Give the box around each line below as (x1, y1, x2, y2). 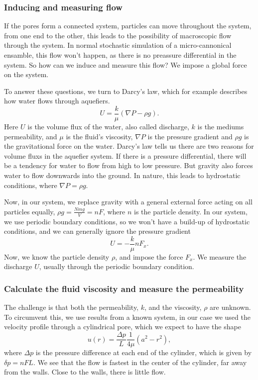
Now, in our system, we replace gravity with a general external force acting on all (4, 196, 253, 207)
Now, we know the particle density (4, 251, 110, 262)
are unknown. (210, 302, 251, 312)
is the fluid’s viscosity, (66, 131, 133, 141)
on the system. (4, 69, 49, 80)
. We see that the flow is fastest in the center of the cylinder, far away (33, 357, 247, 367)
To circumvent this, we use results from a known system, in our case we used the (4, 311, 251, 322)
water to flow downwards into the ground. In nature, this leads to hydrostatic (4, 170, 241, 180)
